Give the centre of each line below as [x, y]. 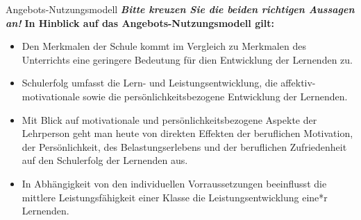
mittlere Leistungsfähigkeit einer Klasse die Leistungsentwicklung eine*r [175, 197]
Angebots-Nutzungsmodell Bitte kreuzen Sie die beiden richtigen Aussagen [180, 9]
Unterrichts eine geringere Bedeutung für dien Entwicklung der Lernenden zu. [187, 59]
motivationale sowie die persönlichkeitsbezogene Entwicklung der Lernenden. [185, 96]
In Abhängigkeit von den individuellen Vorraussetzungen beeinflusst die [174, 183]
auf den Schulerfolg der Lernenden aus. [105, 160]
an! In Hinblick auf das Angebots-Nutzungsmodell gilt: [140, 22]
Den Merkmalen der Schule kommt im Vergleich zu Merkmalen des [164, 46]
